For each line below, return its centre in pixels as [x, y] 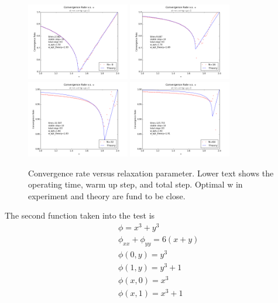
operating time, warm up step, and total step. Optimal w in [135, 184]
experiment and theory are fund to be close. [107, 195]
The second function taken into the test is [80, 215]
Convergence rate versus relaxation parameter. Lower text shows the [151, 173]
